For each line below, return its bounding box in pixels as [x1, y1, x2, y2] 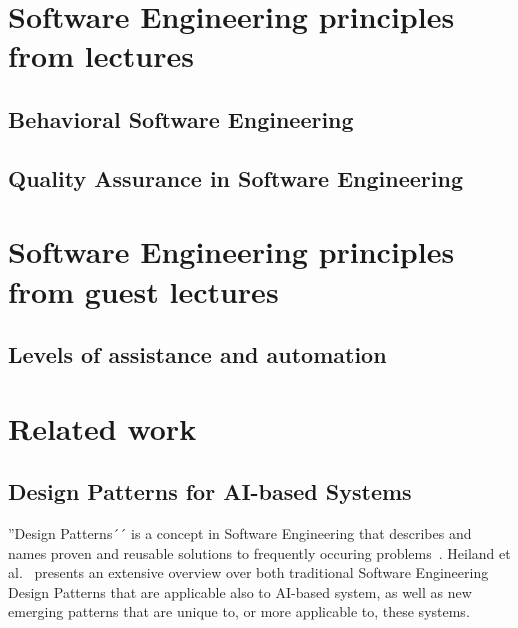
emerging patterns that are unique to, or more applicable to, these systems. [8, 601, 470, 622]
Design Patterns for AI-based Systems [8, 476, 412, 507]
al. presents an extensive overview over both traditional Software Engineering [8, 562, 489, 583]
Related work [8, 407, 197, 448]
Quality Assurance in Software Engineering [8, 162, 463, 193]
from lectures [8, 35, 194, 76]
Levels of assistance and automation [8, 339, 387, 370]
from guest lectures [8, 270, 279, 311]
